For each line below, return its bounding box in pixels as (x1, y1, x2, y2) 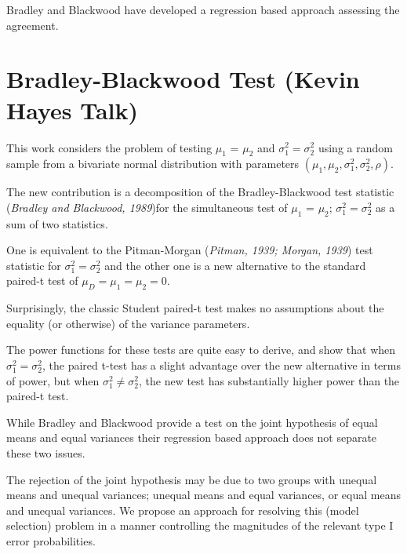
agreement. (6, 16, 59, 33)
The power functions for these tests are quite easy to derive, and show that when (6, 341, 396, 358)
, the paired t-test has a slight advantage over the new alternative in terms (42, 357, 402, 374)
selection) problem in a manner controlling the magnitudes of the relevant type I (6, 517, 394, 534)
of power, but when (6, 372, 100, 388)
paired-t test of (6, 272, 78, 289)
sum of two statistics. (6, 215, 108, 231)
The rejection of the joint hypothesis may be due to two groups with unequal (6, 471, 377, 487)
